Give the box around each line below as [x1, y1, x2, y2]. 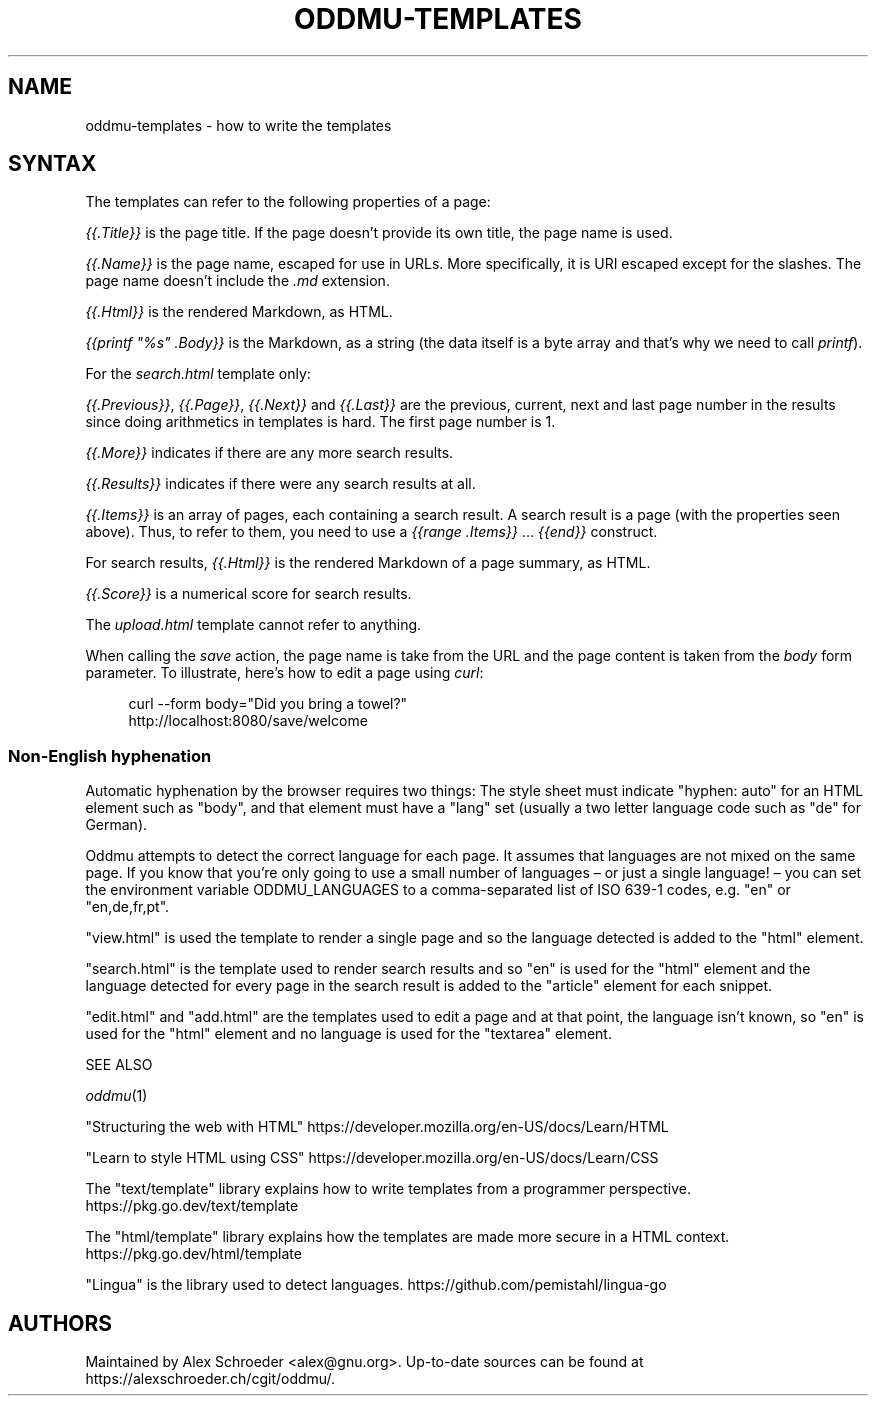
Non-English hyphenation [8, 745, 212, 766]
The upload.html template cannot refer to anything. [85, 616, 422, 634]
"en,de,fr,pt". [85, 898, 170, 916]
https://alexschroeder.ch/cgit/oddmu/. [85, 1370, 336, 1388]
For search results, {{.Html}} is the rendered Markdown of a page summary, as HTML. [85, 554, 651, 572]
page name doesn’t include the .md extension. [85, 272, 390, 290]
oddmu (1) [85, 1087, 148, 1105]
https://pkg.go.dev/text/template [85, 1197, 299, 1215]
